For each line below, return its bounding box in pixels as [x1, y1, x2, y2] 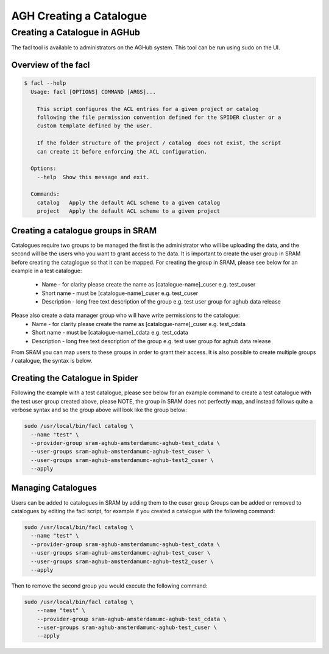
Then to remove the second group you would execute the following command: [11, 582, 208, 589]
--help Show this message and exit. [37, 174, 150, 180]
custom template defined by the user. [37, 123, 153, 129]
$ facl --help [24, 80, 66, 87]
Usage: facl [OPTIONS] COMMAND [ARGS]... [30, 88, 157, 95]
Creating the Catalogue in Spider [11, 373, 138, 383]
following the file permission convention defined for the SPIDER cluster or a [37, 113, 281, 121]
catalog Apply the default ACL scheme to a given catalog [37, 199, 221, 206]
